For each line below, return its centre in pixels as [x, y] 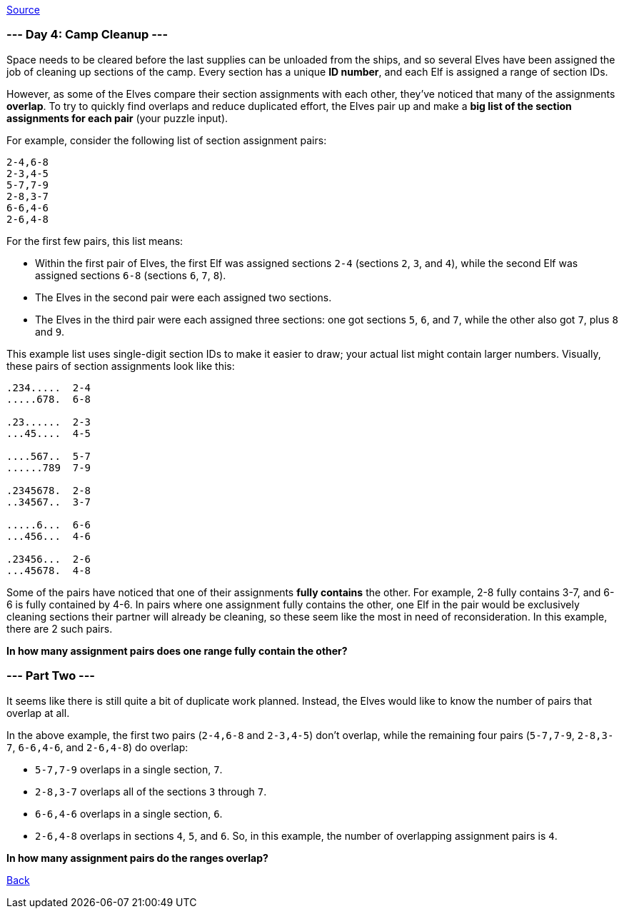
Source [23, 10]
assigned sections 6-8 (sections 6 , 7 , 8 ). [131, 275]
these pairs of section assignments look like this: [121, 366]
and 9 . [50, 331]
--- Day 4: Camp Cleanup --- [87, 35]
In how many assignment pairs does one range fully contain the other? [177, 651]
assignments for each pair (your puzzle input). [117, 118]
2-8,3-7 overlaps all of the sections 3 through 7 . [151, 791]
